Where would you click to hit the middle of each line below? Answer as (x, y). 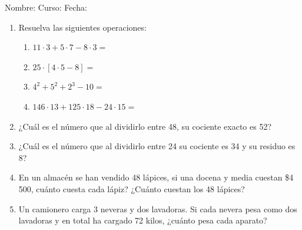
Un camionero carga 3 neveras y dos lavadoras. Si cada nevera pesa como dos (158, 208)
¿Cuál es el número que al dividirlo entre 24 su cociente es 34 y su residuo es (157, 146)
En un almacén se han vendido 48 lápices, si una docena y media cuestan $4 (156, 177)
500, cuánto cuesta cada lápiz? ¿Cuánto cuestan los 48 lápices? (132, 188)
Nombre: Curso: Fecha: (46, 7)
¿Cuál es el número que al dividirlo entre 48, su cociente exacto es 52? (145, 126)
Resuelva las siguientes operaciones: (82, 27)
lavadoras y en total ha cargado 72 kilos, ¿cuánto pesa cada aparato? (143, 220)
